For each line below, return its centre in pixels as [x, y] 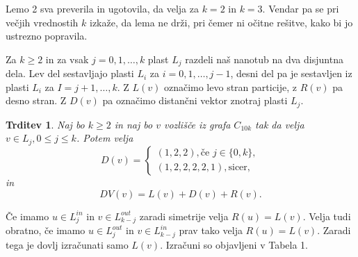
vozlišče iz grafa [197, 124]
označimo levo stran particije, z [230, 86]
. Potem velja [105, 138]
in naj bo [133, 124]
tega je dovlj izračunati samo [67, 244]
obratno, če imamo [46, 230]
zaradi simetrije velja [184, 216]
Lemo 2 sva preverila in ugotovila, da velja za [102, 8]
